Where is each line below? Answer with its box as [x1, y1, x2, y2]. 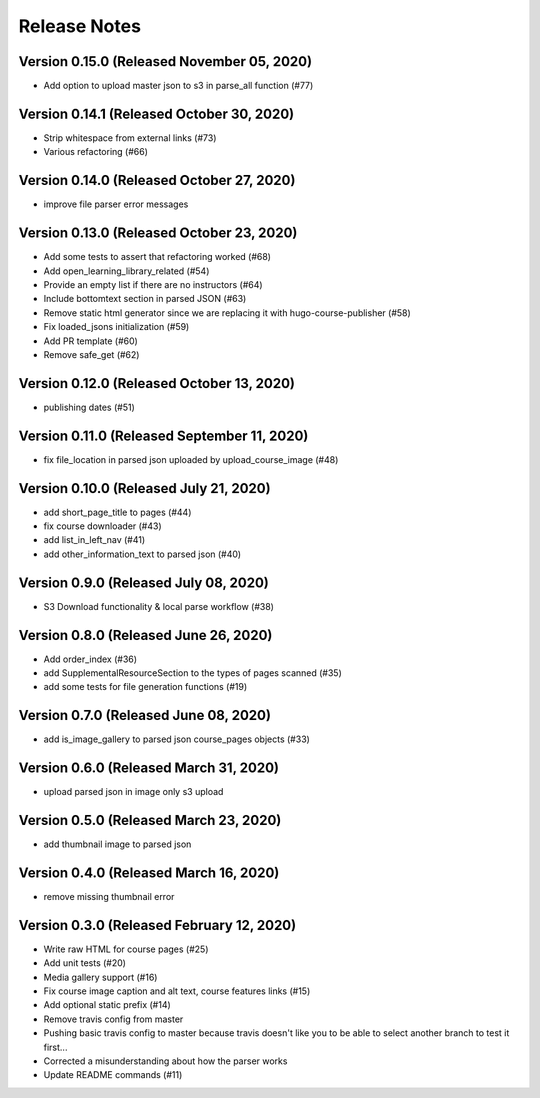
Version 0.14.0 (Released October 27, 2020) [18, 172, 296, 189]
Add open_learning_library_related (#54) [43, 265, 210, 277]
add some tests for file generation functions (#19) [43, 681, 248, 693]
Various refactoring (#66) [43, 146, 149, 158]
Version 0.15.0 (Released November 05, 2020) [18, 53, 313, 70]
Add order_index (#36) [43, 653, 138, 665]
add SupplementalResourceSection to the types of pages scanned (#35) [43, 667, 342, 679]
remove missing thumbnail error [43, 891, 175, 903]
